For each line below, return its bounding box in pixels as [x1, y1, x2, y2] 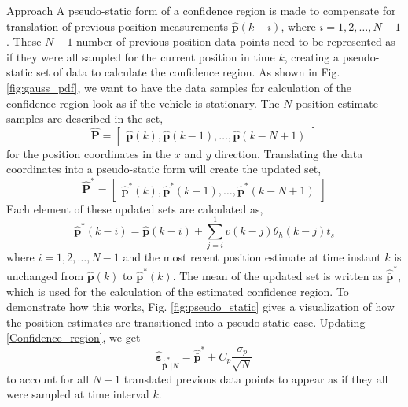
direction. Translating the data [215, 145, 363, 161]
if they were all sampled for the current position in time [6, 48, 275, 65]
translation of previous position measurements [6, 17, 229, 34]
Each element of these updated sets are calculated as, [6, 200, 263, 216]
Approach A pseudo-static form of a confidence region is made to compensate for [6, 2, 396, 18]
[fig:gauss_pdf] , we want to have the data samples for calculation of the [6, 79, 352, 95]
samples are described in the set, [6, 110, 164, 127]
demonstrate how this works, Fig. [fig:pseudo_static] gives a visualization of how [6, 298, 395, 315]
